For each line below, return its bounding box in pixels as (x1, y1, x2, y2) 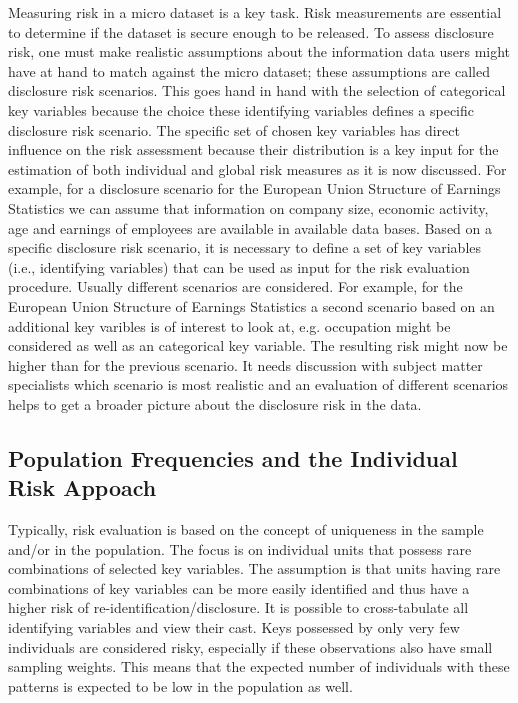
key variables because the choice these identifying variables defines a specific (8, 99, 474, 120)
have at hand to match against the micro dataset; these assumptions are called (8, 60, 490, 81)
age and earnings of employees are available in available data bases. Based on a (8, 217, 492, 238)
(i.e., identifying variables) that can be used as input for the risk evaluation (8, 256, 470, 277)
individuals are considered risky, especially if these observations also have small (8, 636, 493, 657)
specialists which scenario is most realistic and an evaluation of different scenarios (8, 374, 509, 395)
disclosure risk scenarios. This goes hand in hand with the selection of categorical (8, 80, 506, 101)
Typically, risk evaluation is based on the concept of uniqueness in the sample (8, 519, 484, 540)
